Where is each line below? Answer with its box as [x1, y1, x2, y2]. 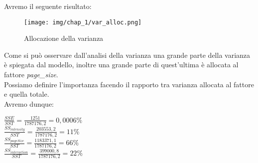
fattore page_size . [4, 69, 58, 80]
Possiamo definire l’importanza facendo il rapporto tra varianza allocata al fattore [4, 79, 254, 89]
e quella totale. [4, 89, 49, 99]
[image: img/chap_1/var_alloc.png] [24, 18, 142, 26]
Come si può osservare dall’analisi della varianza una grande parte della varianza [4, 49, 251, 60]
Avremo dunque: [4, 98, 54, 109]
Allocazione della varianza [24, 33, 104, 43]
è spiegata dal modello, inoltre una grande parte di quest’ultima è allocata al [4, 59, 239, 70]
